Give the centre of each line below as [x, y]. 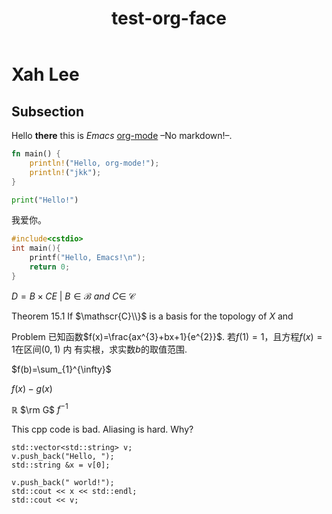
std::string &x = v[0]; [61, 465]
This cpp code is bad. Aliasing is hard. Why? [102, 429]
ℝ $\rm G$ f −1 [40, 409]
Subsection [48, 111]
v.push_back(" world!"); [63, 483]
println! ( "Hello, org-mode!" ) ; [94, 163]
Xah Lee [45, 74]
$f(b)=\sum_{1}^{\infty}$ [61, 369]
